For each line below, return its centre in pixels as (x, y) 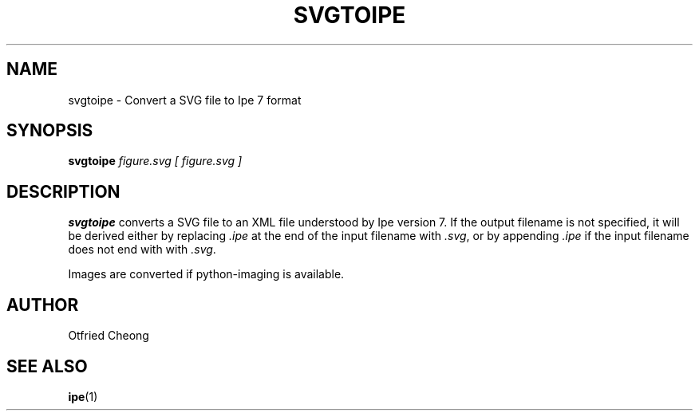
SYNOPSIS (50, 131)
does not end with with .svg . (142, 250)
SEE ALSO (47, 366)
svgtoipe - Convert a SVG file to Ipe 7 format (185, 100)
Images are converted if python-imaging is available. (206, 274)
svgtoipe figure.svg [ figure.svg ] (155, 161)
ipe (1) (83, 396)
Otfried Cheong (109, 336)
